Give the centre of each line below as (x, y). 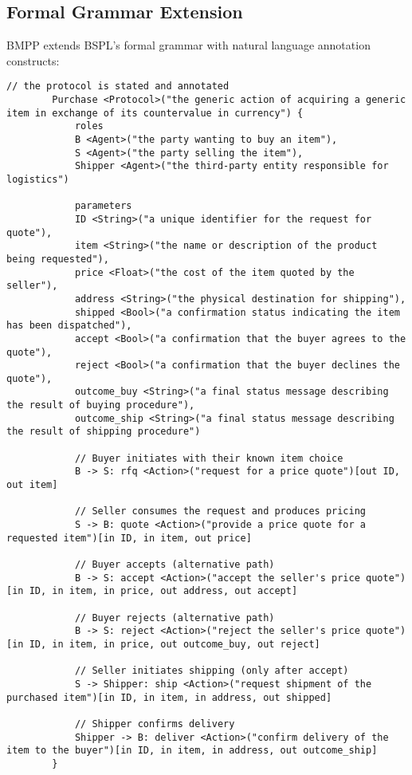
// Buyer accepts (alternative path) (175, 565)
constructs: (33, 60)
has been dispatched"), (69, 326)
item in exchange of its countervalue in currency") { (155, 113)
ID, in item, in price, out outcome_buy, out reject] (175, 644)
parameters (103, 206)
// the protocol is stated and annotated (118, 87)
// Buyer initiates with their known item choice (209, 458)
